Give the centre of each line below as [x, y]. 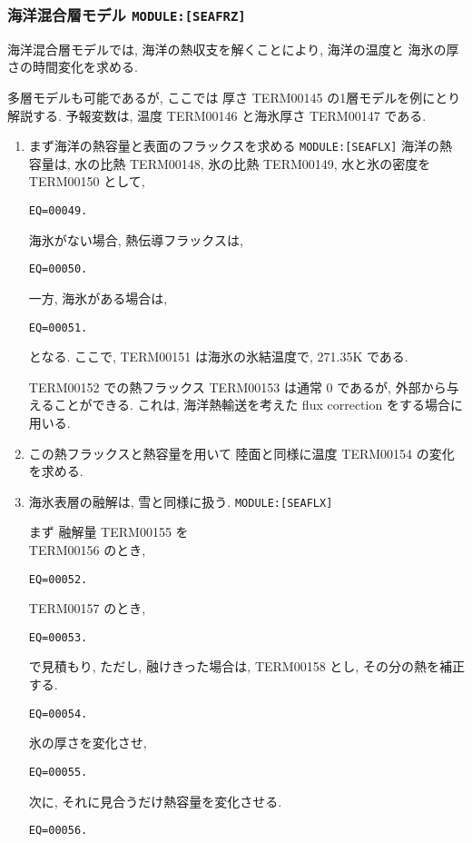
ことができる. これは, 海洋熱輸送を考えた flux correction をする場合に [258, 405]
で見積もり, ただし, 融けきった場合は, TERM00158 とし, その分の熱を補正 [246, 666]
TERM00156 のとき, [87, 549]
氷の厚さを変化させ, [88, 743]
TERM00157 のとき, [87, 608]
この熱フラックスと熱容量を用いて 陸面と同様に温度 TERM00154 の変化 [241, 453]
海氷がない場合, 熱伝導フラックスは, [136, 239]
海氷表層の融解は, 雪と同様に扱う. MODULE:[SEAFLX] [181, 501]
